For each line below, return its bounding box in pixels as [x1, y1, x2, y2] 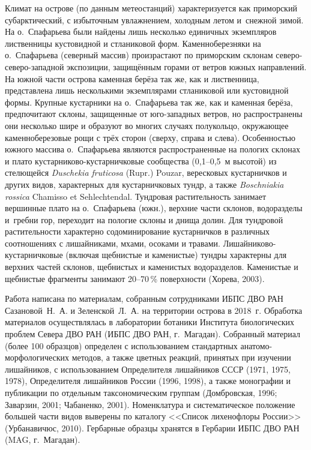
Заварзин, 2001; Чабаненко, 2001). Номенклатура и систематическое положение [5, 398, 295, 410]
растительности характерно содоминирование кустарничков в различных [5, 225, 270, 238]
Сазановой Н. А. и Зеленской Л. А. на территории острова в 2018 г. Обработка [5, 304, 303, 316]
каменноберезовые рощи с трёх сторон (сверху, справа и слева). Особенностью [5, 131, 295, 143]
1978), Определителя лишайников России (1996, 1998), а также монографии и [5, 374, 291, 387]
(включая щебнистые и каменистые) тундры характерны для [65, 248, 287, 261]
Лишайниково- [223, 236, 276, 249]
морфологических [5, 351, 70, 364]
